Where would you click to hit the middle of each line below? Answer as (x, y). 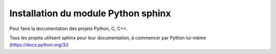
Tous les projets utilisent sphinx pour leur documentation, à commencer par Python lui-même (108, 38)
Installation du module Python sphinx (90, 13)
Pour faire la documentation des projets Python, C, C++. (68, 29)
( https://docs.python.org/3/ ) (39, 45)
